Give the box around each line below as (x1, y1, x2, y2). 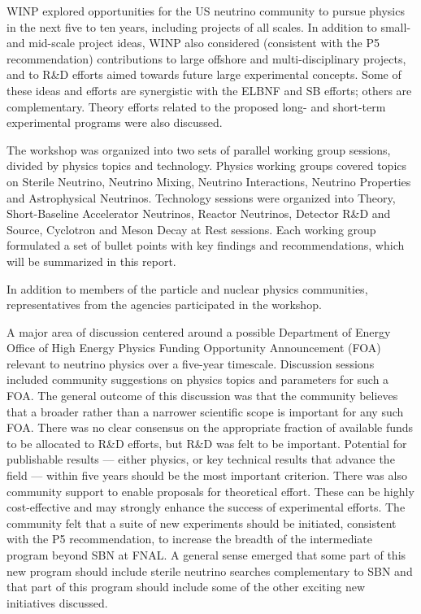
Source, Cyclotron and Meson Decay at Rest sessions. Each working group (7, 220, 376, 237)
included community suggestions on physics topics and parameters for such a (7, 371, 389, 388)
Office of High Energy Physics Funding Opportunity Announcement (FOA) (7, 339, 381, 356)
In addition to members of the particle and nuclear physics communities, (7, 280, 368, 297)
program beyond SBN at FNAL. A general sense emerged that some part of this (7, 547, 406, 563)
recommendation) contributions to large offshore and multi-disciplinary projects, (7, 50, 406, 67)
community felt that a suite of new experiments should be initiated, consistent (7, 514, 397, 531)
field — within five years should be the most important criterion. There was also (7, 467, 407, 484)
